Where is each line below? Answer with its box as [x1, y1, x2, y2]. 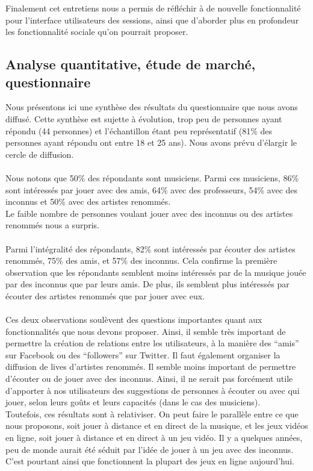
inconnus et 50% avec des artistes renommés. [5, 195, 171, 208]
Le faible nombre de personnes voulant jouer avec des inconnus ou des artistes [5, 207, 293, 219]
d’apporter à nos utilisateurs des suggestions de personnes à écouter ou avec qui [5, 384, 300, 396]
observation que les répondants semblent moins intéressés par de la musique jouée [5, 266, 306, 278]
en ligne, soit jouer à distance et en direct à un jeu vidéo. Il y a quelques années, [5, 431, 303, 443]
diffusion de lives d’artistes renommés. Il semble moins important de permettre [5, 360, 296, 373]
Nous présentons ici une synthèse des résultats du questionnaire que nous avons [5, 101, 298, 113]
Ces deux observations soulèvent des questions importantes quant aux [5, 313, 262, 326]
